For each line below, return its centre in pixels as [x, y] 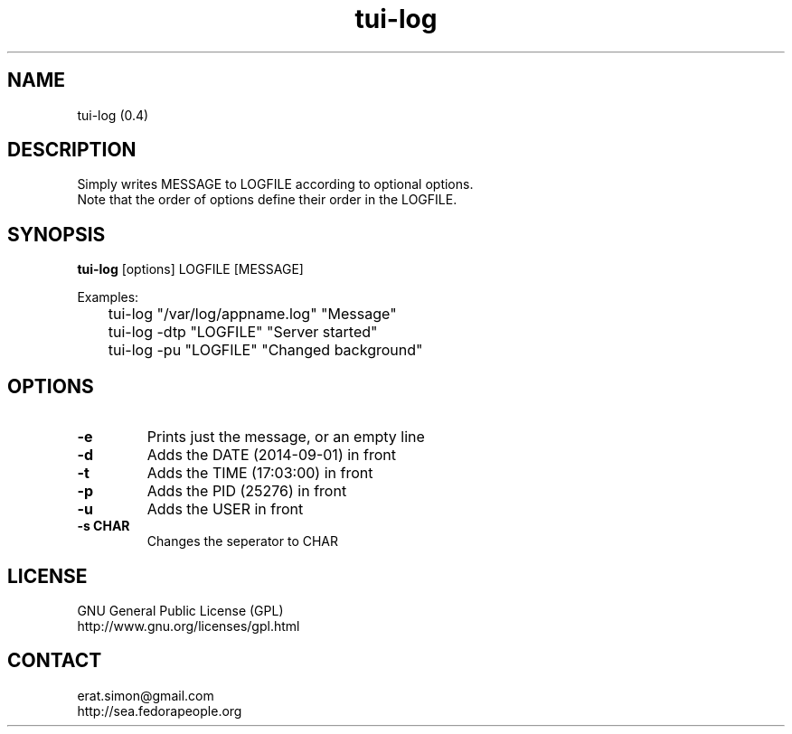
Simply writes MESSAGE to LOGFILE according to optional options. [275, 184]
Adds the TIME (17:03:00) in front [260, 473]
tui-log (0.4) [113, 115]
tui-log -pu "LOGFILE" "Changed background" [265, 350]
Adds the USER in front [225, 509]
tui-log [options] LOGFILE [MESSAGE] [190, 269]
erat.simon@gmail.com [146, 695]
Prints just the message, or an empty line [286, 437]
